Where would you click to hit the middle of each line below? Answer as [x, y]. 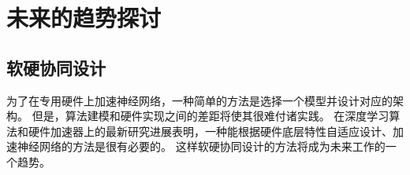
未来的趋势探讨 [84, 18]
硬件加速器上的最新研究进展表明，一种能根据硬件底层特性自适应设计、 [210, 131]
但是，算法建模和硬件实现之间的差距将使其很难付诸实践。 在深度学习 [211, 116]
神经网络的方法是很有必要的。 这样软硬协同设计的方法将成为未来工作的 [201, 146]
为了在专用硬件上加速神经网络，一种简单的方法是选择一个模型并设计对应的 [199, 100]
